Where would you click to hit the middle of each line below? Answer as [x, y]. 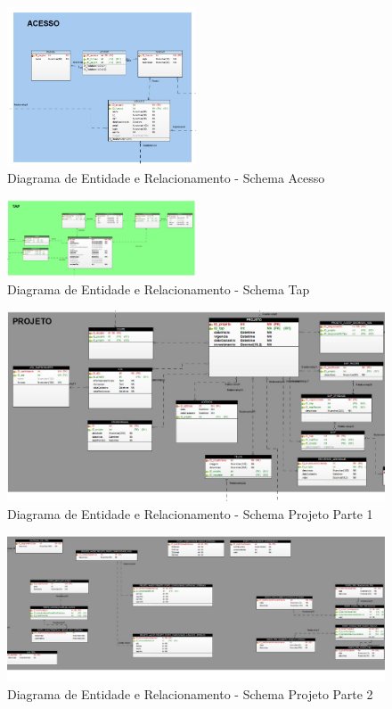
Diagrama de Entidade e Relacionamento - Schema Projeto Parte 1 [190, 513]
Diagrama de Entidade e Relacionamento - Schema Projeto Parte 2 [190, 693]
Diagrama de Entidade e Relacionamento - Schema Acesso [166, 178]
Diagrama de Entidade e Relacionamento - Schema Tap [159, 289]
